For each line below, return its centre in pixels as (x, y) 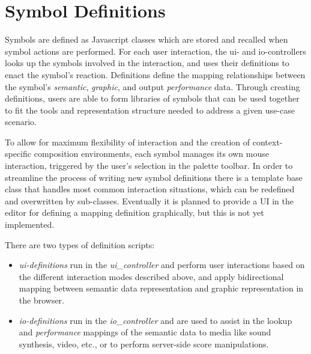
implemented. (30, 224)
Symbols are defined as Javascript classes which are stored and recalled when (146, 39)
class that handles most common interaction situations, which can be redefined (150, 189)
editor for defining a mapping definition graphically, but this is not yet (134, 212)
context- (267, 142)
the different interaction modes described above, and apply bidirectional (151, 276)
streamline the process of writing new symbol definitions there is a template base (154, 177)
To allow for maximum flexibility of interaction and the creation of (128, 142)
